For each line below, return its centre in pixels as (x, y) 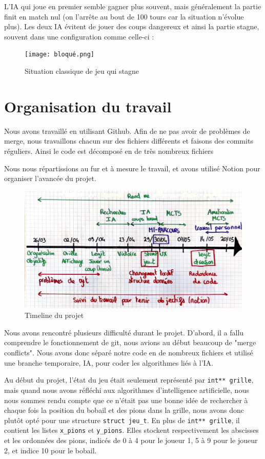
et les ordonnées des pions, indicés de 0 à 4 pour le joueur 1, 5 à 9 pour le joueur (131, 440)
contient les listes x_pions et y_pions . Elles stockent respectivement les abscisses (131, 430)
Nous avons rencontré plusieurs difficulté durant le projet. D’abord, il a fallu (124, 332)
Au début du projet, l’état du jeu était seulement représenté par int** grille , (129, 380)
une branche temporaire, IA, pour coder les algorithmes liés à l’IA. (109, 362)
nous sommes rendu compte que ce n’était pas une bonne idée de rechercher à (126, 400)
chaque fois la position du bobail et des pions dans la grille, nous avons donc (124, 410)
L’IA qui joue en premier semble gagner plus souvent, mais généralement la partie (133, 6)
